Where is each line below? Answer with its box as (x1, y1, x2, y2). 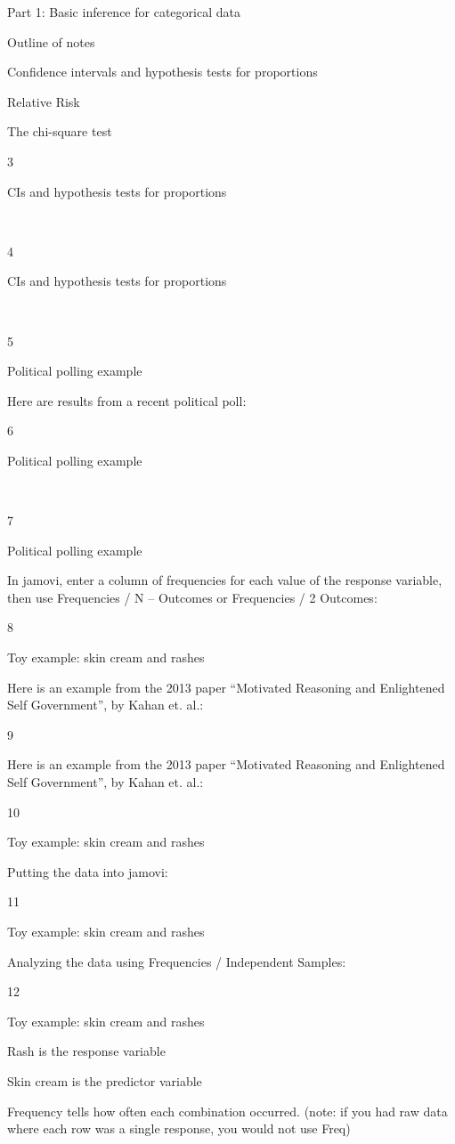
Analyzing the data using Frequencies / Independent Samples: (7, 952, 346, 970)
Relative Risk (7, 92, 80, 110)
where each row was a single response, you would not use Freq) (7, 1119, 351, 1138)
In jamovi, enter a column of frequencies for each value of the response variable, (7, 571, 443, 589)
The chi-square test (7, 122, 112, 141)
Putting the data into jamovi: (7, 862, 168, 880)
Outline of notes (7, 32, 95, 51)
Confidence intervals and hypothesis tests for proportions (7, 62, 318, 81)
